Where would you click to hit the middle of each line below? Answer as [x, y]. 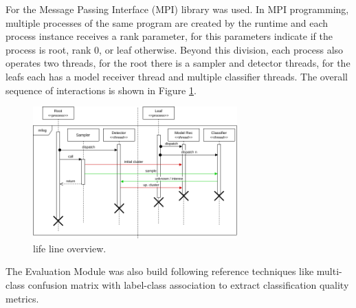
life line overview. [70, 248]
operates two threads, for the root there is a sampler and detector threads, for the [178, 63]
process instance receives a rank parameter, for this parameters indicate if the [169, 36]
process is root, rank [48, 49]
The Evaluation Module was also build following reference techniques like [160, 271]
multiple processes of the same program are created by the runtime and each [167, 22]
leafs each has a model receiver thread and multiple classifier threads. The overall [177, 76]
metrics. [22, 298]
